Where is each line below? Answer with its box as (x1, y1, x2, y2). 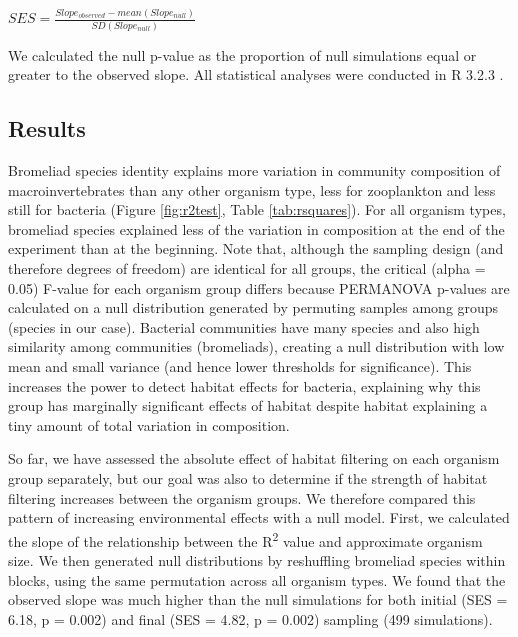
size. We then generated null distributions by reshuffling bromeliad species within (8, 549, 506, 570)
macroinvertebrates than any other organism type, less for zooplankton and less (8, 179, 496, 200)
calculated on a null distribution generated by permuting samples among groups (8, 297, 499, 318)
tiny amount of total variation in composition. (8, 414, 290, 435)
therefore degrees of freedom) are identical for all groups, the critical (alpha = (8, 257, 486, 278)
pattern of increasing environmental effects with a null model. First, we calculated (8, 507, 510, 528)
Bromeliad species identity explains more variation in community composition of (8, 160, 501, 181)
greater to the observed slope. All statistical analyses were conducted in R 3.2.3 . (8, 64, 504, 85)
